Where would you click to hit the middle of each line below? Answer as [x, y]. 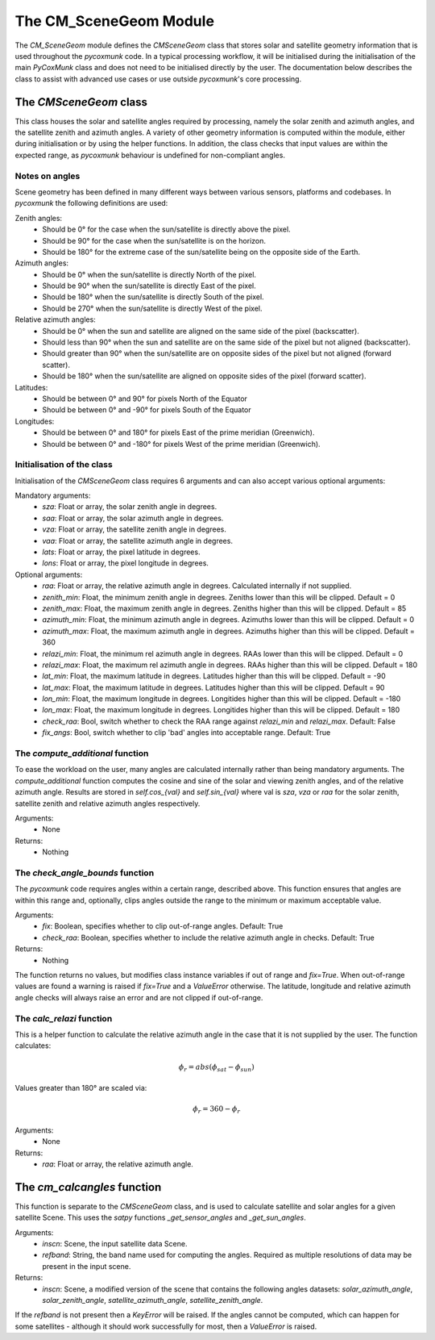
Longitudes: [35, 421]
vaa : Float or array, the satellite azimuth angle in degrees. [138, 541]
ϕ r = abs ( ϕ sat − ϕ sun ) [217, 1067]
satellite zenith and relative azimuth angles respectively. [108, 804]
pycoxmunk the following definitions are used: [91, 203]
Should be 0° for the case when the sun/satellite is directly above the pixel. [166, 229]
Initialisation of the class [64, 465]
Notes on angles [48, 176]
